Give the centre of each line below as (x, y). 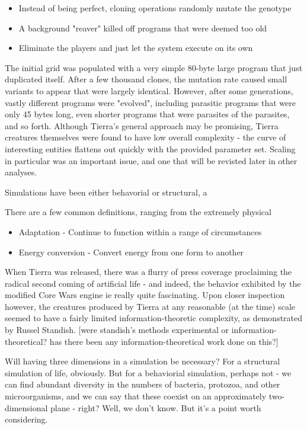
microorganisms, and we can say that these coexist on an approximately (136, 396)
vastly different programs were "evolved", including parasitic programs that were (150, 102)
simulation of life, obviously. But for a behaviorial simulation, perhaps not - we (148, 372)
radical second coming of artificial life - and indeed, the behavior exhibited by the (153, 283)
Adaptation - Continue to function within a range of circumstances (140, 231)
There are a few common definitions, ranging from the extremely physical (138, 212)
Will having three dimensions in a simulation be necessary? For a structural (143, 361)
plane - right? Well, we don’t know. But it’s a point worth (156, 407)
